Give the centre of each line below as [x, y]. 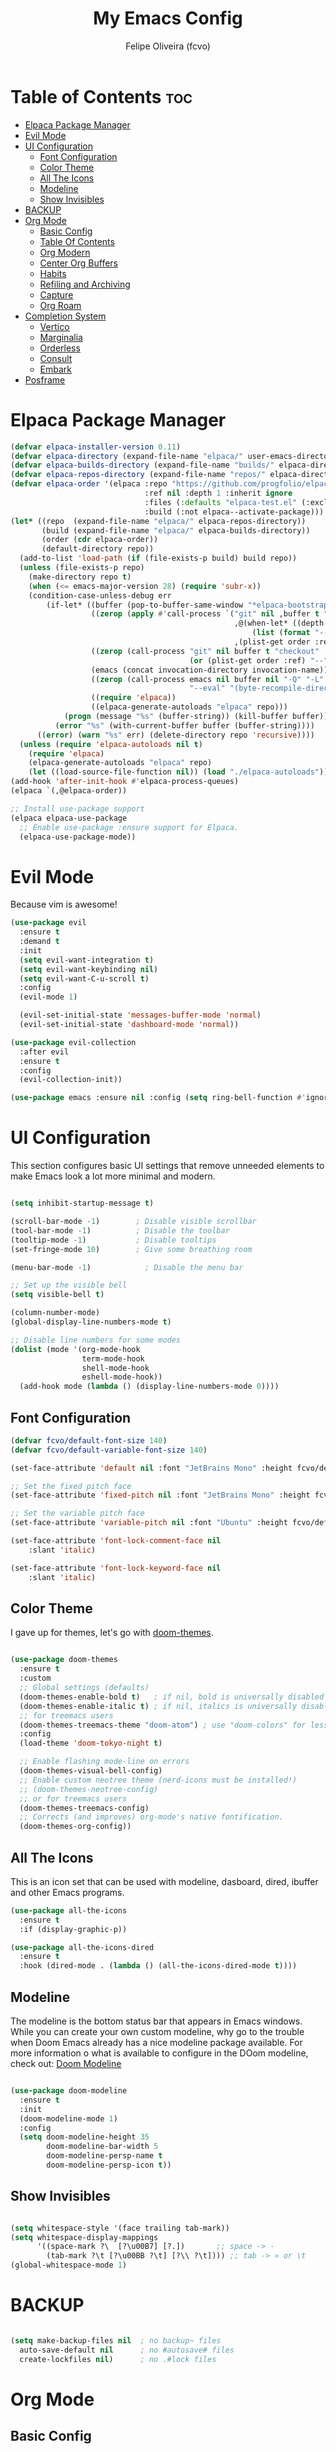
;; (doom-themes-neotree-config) [89, 1789]
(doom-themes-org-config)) [75, 1827]
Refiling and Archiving [85, 284]
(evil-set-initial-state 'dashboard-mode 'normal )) [129, 1025]
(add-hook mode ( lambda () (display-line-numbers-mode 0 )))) [149, 1387]
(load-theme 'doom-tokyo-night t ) [91, 1743]
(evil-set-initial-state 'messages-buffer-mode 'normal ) [140, 1015]
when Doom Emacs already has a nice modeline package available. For [156, 2042]
